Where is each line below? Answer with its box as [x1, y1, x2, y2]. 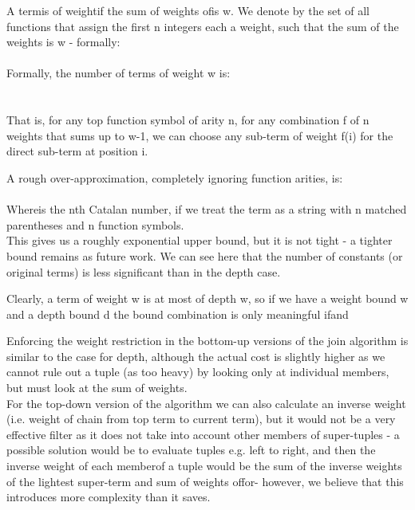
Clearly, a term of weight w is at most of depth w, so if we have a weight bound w [6, 290, 409, 307]
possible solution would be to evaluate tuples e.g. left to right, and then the [6, 441, 376, 458]
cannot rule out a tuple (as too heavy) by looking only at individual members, [6, 363, 389, 380]
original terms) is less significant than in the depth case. [6, 263, 281, 280]
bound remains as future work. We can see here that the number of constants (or [6, 247, 403, 264]
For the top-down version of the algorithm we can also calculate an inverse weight [6, 394, 406, 411]
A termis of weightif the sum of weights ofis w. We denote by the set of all [6, 2, 370, 18]
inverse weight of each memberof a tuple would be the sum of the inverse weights [6, 457, 402, 474]
